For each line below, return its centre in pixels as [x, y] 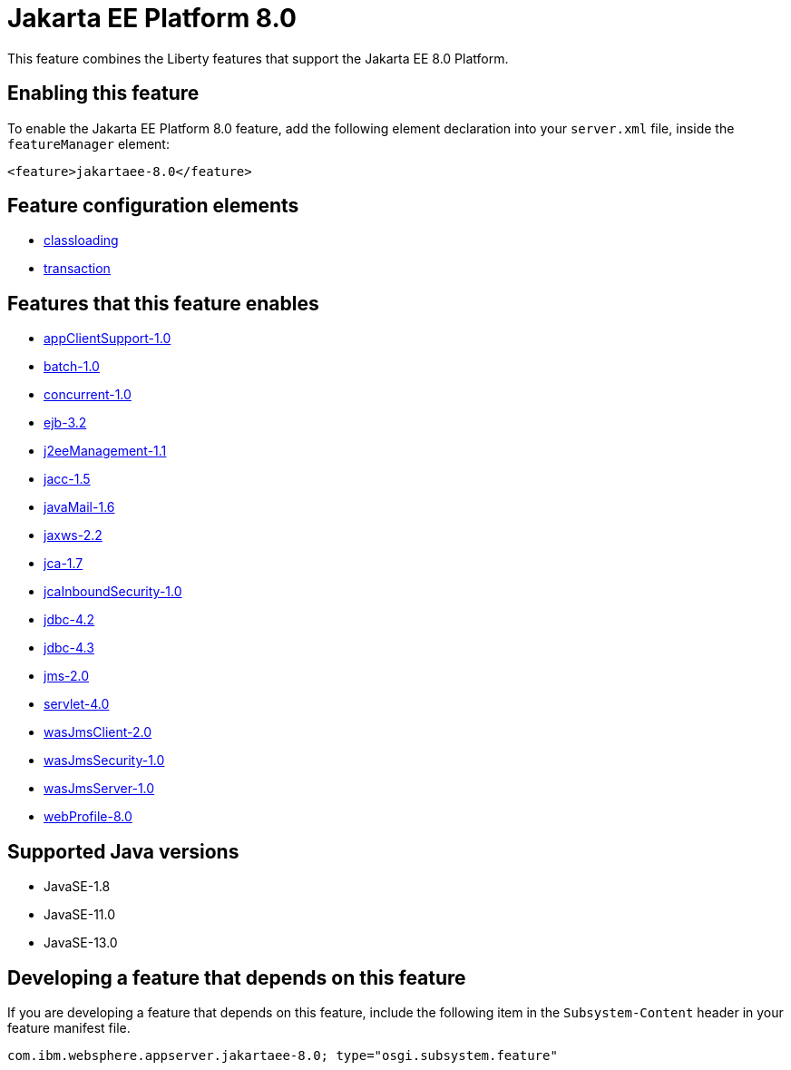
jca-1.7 [63, 564]
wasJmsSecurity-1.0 [104, 761]
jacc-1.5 [67, 479]
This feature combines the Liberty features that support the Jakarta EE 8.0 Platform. [258, 58]
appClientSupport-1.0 [107, 339]
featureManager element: [88, 143]
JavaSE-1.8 [77, 887]
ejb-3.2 [65, 423]
